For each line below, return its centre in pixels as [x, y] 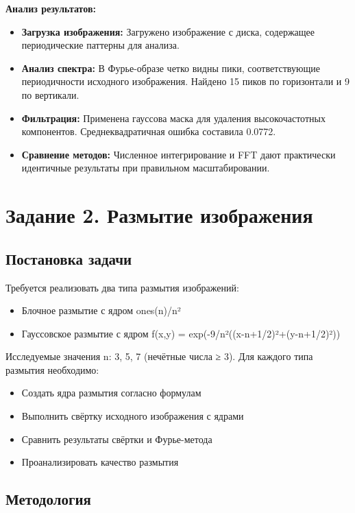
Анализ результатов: [51, 8]
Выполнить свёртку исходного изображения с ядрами [133, 416]
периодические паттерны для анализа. [100, 45]
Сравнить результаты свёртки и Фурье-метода [117, 439]
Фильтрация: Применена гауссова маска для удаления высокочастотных [173, 118]
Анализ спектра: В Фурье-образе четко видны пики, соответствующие [171, 68]
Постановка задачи [69, 258]
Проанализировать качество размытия [100, 462]
